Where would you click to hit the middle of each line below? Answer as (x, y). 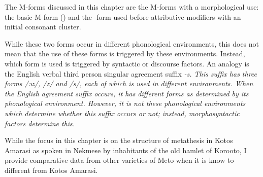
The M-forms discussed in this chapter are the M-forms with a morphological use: (132, 7)
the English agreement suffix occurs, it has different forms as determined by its (127, 93)
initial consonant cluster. (43, 27)
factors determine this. (40, 123)
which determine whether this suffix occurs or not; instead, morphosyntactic (122, 113)
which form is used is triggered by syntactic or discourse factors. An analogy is (127, 63)
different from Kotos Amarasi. (51, 170)
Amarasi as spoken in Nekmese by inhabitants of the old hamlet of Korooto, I (126, 150)
